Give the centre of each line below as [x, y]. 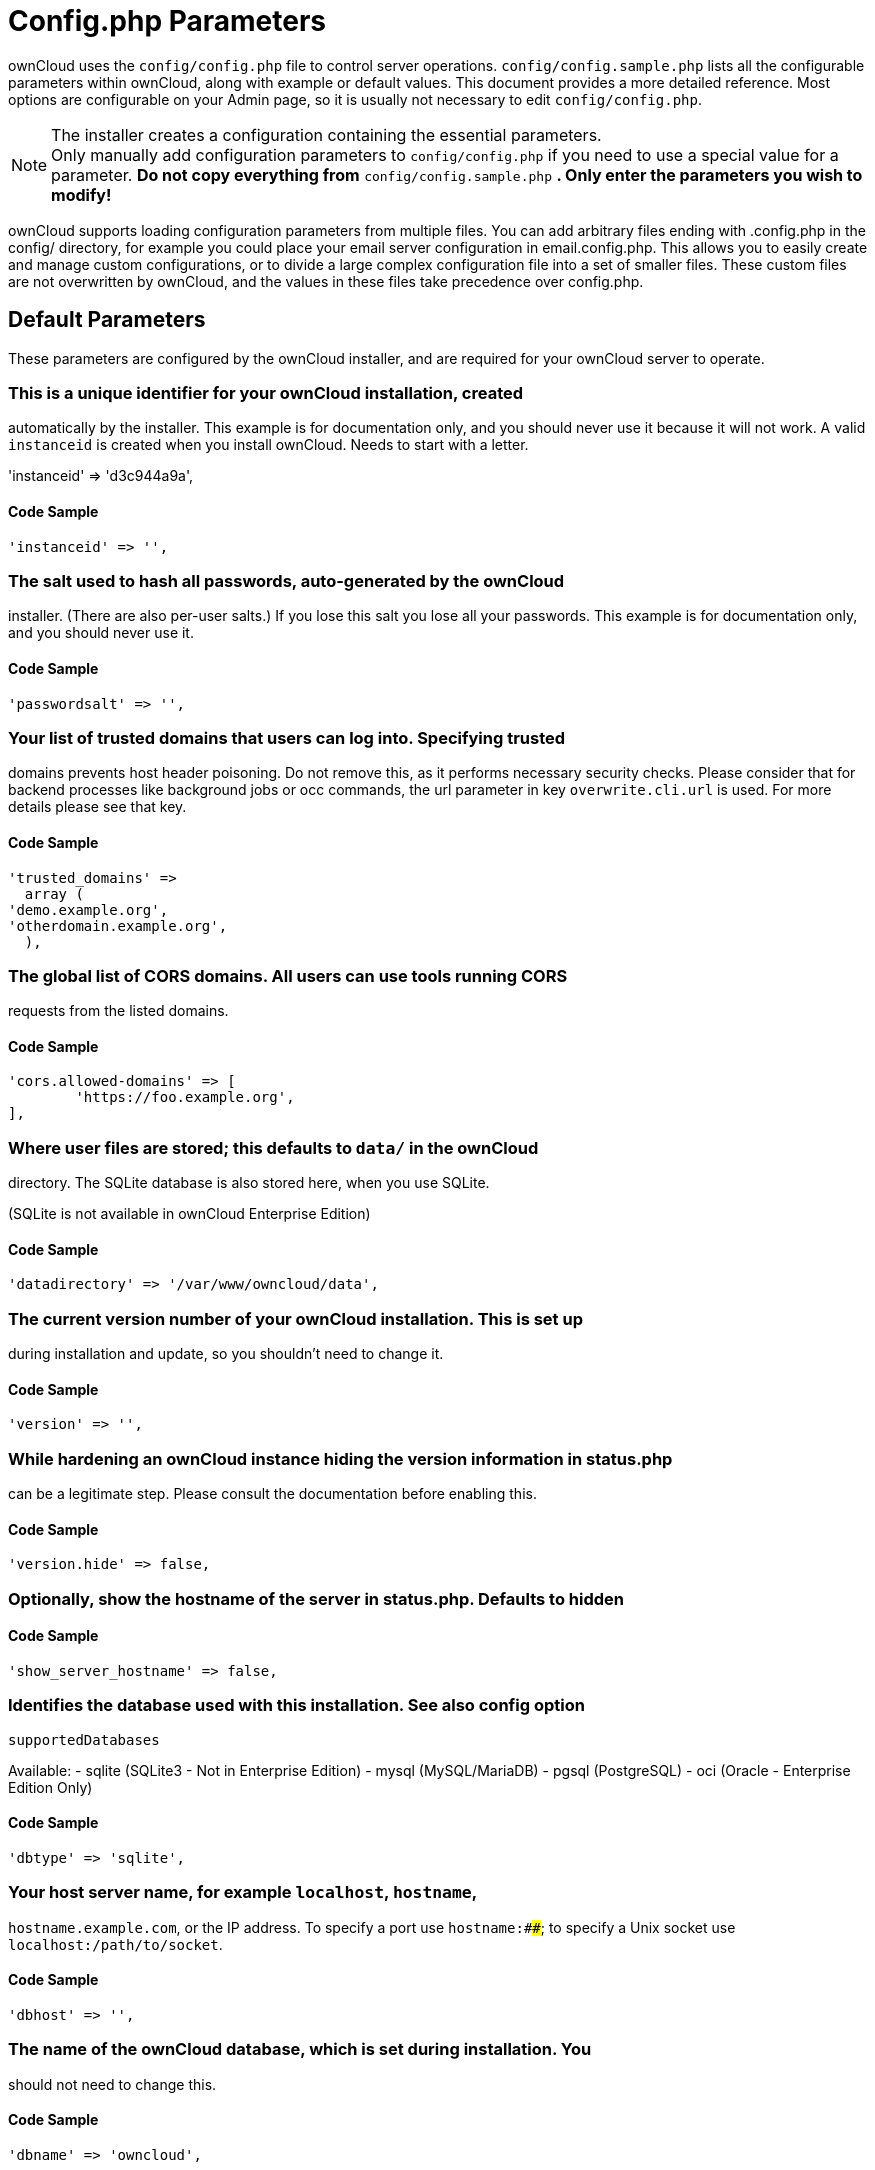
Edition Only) [50, 1787]
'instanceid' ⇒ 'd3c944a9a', [101, 476]
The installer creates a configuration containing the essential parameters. [326, 134]
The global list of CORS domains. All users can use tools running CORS [288, 975]
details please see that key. [97, 807]
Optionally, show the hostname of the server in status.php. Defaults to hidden [316, 1598]
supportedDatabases [84, 1739]
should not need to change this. [112, 2084]
